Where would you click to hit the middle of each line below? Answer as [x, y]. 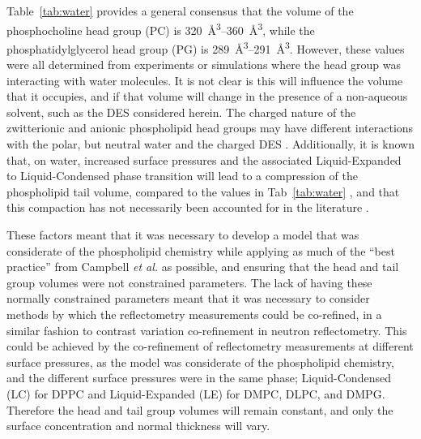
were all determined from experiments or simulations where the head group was [204, 65]
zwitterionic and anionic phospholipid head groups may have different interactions [210, 128]
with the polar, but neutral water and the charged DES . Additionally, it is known [210, 144]
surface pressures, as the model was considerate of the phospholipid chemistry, [200, 362]
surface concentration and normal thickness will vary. [138, 426]
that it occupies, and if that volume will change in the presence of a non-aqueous [207, 96]
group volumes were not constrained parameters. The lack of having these [189, 282]
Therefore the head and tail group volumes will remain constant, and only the [200, 409]
